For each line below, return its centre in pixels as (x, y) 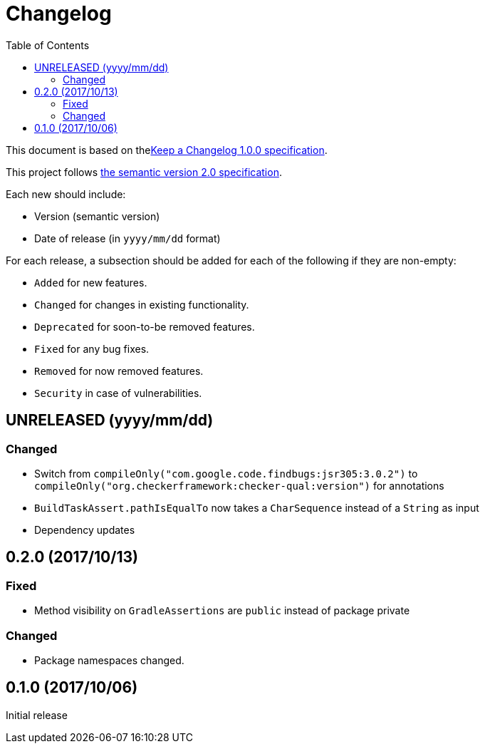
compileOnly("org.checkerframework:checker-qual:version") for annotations (239, 485)
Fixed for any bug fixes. (92, 348)
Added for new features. (91, 282)
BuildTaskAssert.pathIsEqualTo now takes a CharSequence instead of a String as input (257, 507)
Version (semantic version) (97, 216)
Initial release (37, 715)
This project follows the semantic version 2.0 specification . (144, 172)
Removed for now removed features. (119, 371)
